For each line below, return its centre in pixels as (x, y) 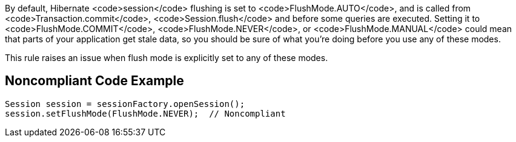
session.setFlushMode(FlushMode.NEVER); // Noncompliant (145, 113)
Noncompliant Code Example (94, 81)
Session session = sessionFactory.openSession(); (125, 104)
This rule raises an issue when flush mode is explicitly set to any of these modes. (167, 58)
